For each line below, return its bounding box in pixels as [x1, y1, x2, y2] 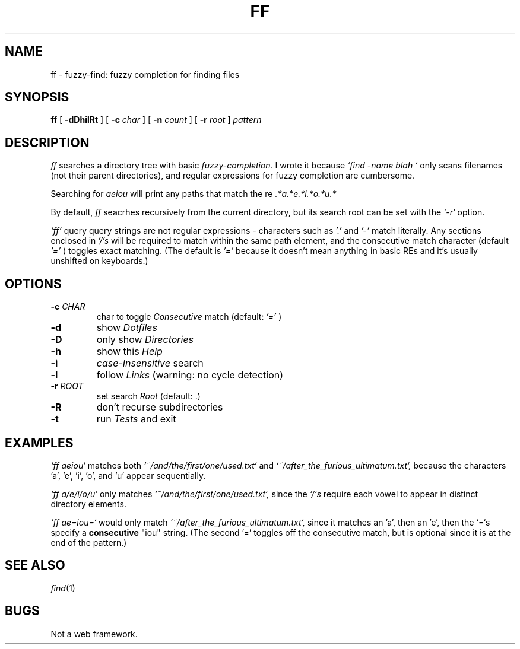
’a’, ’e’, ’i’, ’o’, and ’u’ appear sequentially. [50, 470, 206, 481]
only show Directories [96, 333, 194, 346]
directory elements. [50, 498, 126, 509]
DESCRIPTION [5, 135, 90, 150]
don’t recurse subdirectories [96, 401, 223, 413]
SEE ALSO [5, 558, 65, 573]
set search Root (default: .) [96, 391, 201, 402]
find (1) [50, 583, 75, 593]
